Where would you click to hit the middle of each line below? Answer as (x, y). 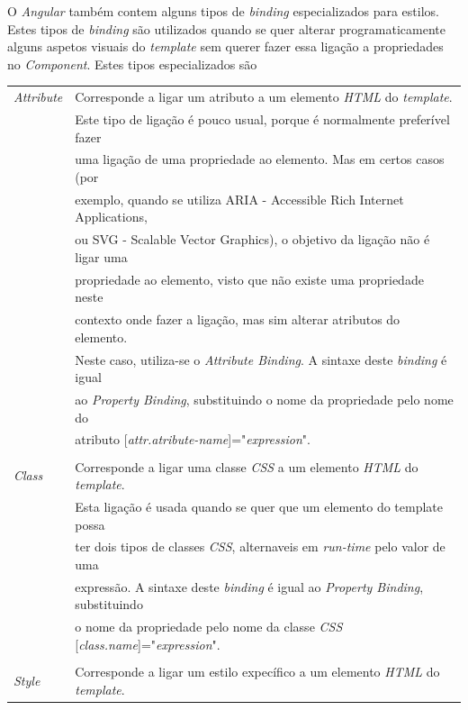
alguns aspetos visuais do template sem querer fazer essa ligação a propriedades (225, 46)
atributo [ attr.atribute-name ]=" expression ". (193, 439)
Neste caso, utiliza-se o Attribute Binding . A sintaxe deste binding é (261, 359)
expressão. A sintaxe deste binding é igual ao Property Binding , (249, 586)
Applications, (111, 217)
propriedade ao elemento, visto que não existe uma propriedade (249, 279)
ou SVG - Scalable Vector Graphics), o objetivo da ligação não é (252, 239)
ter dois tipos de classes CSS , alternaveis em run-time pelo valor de (260, 546)
